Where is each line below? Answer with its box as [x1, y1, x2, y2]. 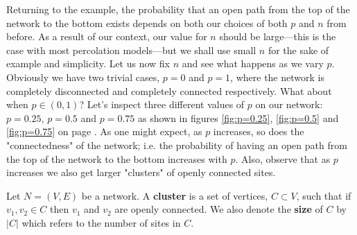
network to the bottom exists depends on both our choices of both [6, 15, 288, 30]
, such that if [296, 188, 351, 202]
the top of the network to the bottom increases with [6, 151, 227, 166]
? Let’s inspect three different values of [79, 97, 245, 112]
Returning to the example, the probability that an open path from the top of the [6, 2, 350, 16]
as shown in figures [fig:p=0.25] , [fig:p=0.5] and [137, 110, 339, 125]
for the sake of [268, 42, 329, 57]
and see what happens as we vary [182, 56, 324, 71]
